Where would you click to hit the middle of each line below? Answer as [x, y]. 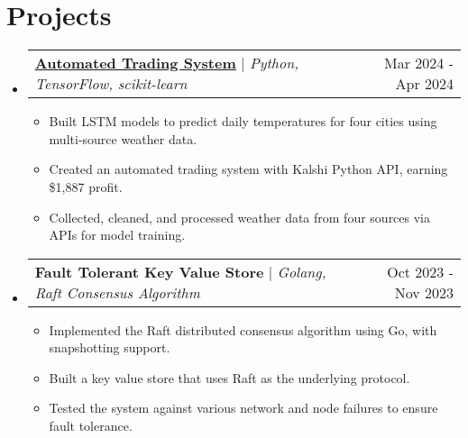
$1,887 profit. [86, 186]
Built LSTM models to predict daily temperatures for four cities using [243, 121]
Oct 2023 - [420, 271]
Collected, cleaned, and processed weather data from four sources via [240, 217]
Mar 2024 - [419, 63]
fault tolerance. [91, 426]
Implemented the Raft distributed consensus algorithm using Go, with [243, 329]
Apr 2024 [424, 84]
